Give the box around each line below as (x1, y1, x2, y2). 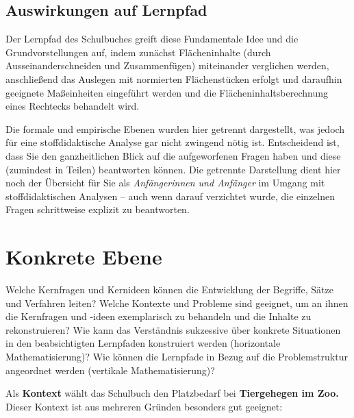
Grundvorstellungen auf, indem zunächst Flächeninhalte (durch (5, 45, 271, 59)
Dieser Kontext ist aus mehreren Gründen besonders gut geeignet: (5, 399, 283, 413)
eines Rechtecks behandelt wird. (5, 99, 140, 113)
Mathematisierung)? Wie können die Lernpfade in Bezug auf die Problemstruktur (5, 349, 348, 364)
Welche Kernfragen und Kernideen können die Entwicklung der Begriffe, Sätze (5, 282, 333, 297)
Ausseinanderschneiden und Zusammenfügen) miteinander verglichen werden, (5, 58, 329, 73)
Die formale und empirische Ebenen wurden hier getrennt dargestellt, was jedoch (5, 121, 345, 136)
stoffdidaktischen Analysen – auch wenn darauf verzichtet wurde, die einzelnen (5, 188, 336, 203)
